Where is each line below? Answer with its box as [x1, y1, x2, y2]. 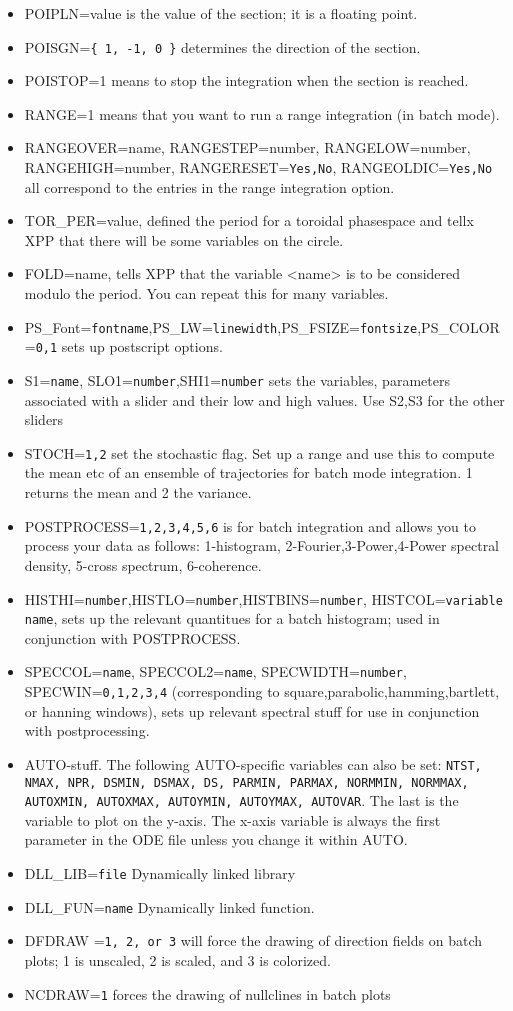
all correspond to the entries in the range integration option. [24, 176, 395, 197]
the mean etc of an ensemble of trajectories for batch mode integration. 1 [24, 462, 473, 483]
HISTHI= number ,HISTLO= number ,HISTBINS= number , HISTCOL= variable [24, 588, 503, 609]
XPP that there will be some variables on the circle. [24, 229, 344, 250]
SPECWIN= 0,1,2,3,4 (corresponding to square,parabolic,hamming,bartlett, [24, 681, 500, 702]
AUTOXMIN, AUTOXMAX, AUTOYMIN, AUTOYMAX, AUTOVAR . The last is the [24, 790, 459, 811]
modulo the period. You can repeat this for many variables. [24, 283, 389, 304]
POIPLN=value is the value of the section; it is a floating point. [24, 3, 418, 23]
